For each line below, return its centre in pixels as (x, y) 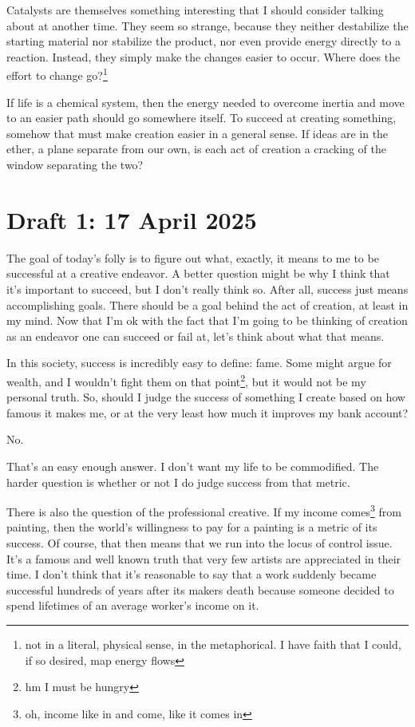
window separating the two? (75, 164)
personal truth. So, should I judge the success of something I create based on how (206, 397)
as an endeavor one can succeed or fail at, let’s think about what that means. (196, 336)
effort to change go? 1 (57, 74)
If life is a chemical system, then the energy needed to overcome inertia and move (206, 102)
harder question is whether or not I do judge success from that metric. (178, 482)
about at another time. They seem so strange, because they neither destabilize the (207, 25)
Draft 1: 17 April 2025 (132, 219)
